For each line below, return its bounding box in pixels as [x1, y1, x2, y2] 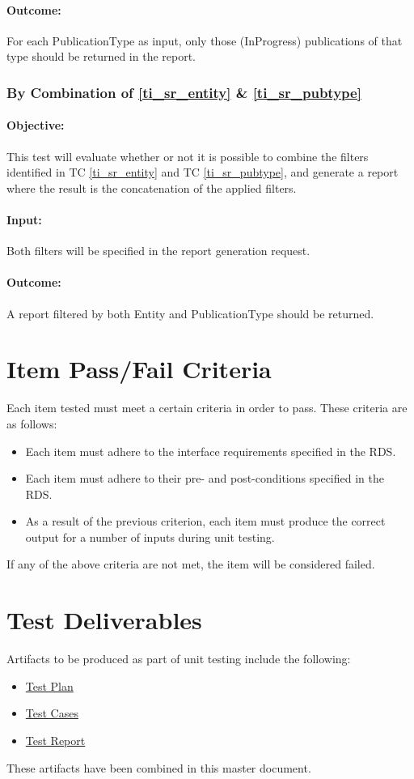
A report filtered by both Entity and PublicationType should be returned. [6, 304, 374, 321]
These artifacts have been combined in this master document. [6, 759, 311, 776]
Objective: [6, 117, 65, 134]
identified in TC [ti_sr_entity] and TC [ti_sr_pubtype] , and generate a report [6, 164, 399, 181]
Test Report [25, 731, 86, 748]
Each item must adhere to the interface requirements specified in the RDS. [25, 442, 396, 459]
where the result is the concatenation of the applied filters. [6, 179, 297, 196]
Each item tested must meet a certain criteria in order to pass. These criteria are [6, 399, 408, 416]
